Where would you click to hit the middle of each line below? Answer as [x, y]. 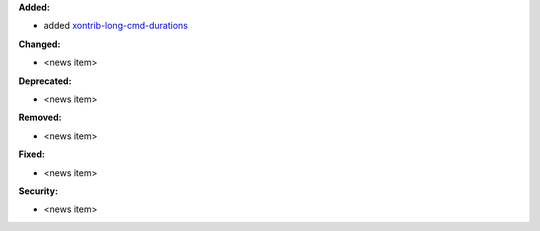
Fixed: [31, 154]
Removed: [40, 117]
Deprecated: [45, 81]
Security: [38, 191]
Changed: [39, 44]
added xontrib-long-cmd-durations [116, 26]
